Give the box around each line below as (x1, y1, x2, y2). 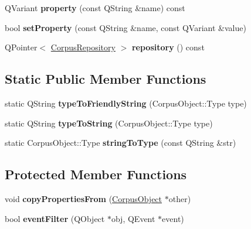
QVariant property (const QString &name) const (5, 2, 185, 13)
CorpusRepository (50, 41, 116, 53)
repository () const (131, 41, 205, 53)
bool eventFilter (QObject (5, 212, 105, 224)
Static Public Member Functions (5, 70, 206, 88)
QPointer (5, 41, 38, 53)
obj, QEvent (111, 212, 155, 224)
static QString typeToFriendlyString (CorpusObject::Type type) (5, 97, 247, 109)
